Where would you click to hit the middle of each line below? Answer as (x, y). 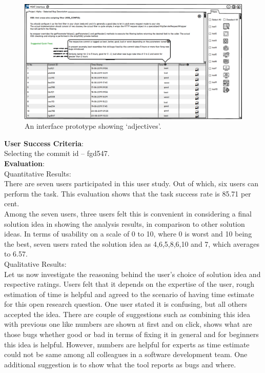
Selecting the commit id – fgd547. (57, 153)
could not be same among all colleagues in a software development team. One (126, 354)
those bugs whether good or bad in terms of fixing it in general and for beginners (131, 334)
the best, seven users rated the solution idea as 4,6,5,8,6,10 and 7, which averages (132, 243)
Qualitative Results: (35, 263)
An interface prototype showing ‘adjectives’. (93, 126)
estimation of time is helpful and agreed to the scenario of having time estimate (129, 294)
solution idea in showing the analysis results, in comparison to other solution (125, 223)
